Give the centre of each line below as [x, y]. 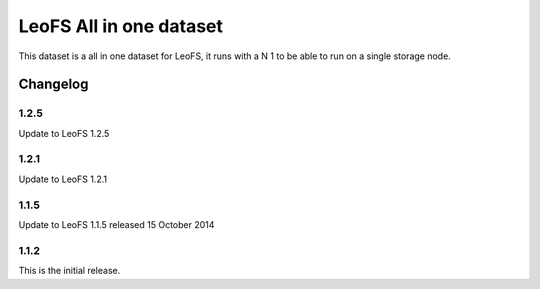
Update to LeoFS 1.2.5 [64, 133]
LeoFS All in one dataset [121, 26]
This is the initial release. [69, 271]
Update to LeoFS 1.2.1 [63, 179]
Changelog [53, 84]
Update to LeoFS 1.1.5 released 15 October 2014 [116, 224]
